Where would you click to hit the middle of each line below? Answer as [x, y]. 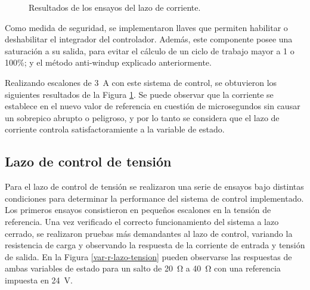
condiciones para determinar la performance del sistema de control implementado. [154, 198]
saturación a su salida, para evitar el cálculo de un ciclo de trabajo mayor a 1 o [150, 50]
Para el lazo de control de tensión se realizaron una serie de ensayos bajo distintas [154, 186]
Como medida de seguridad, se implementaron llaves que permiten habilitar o [146, 27]
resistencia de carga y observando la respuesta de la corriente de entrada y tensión [155, 245]
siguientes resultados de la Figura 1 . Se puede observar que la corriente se [139, 94]
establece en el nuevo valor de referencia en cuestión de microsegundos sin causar [153, 106]
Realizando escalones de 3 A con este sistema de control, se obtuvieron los [141, 82]
